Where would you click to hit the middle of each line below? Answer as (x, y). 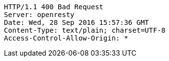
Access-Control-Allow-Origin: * (66, 38)
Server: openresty (39, 15)
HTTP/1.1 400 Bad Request (54, 7)
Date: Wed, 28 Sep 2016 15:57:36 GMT (77, 22)
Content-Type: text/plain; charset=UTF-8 (85, 30)
